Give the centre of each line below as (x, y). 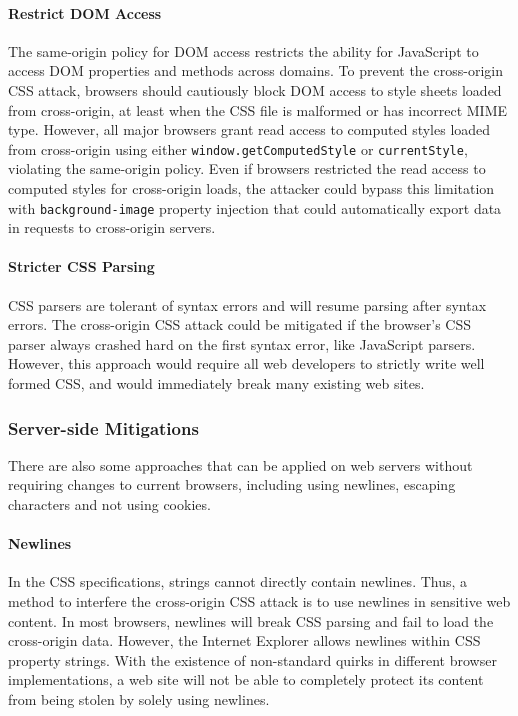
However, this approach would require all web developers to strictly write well (246, 363)
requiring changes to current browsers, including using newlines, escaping (232, 484)
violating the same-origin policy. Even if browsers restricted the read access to (247, 168)
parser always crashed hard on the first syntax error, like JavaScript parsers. (242, 343)
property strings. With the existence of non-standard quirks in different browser (252, 659)
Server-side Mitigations (103, 427)
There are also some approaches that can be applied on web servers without (240, 464)
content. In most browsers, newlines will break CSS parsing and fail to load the (251, 620)
